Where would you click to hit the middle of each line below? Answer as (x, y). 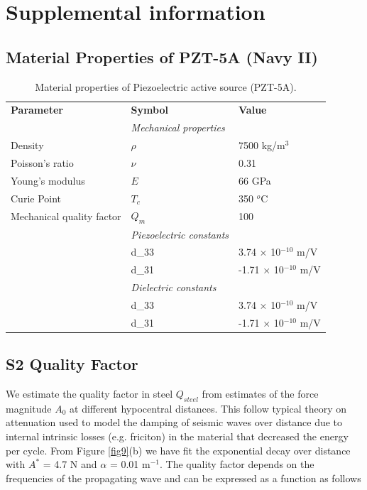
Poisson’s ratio (42, 162)
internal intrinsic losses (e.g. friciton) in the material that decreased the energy (177, 436)
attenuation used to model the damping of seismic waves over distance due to (174, 422)
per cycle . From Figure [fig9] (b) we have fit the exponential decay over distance (178, 450)
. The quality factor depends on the (237, 464)
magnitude (29, 408)
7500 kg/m (262, 145)
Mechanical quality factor (66, 216)
